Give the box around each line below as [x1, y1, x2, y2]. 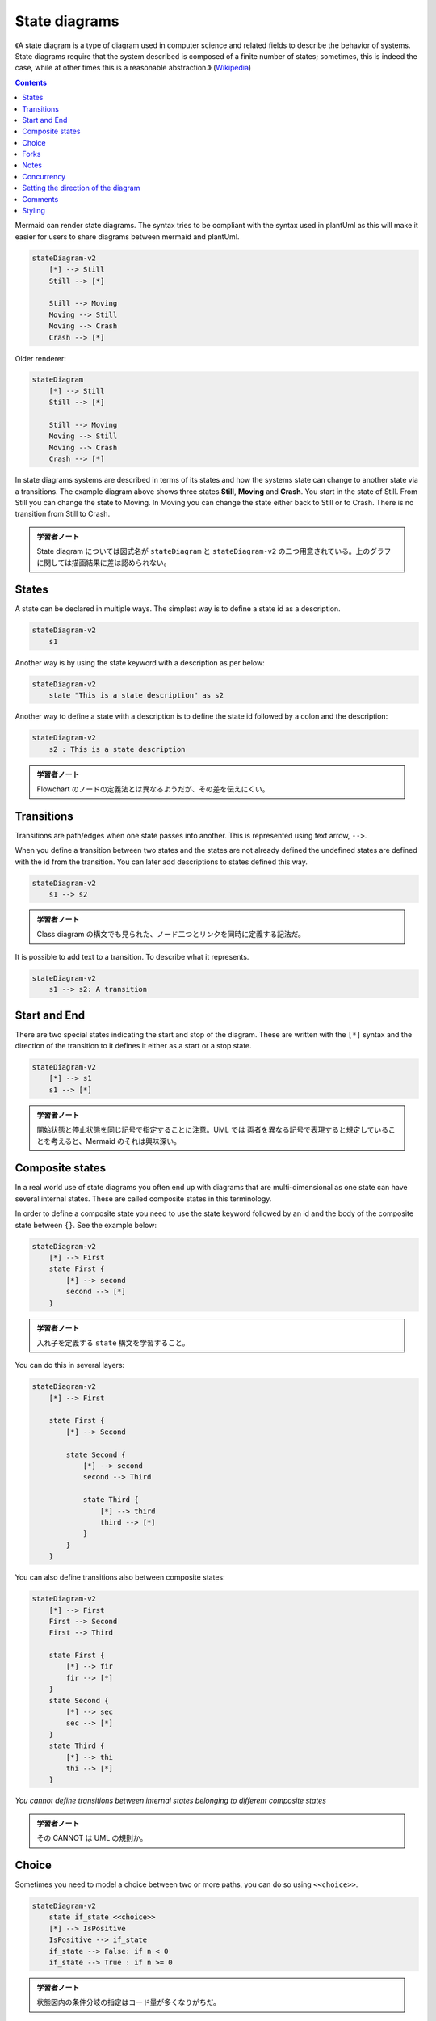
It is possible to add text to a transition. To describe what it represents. [15, 951, 249, 961]
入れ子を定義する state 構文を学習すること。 [36, 1338, 190, 1348]
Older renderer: [15, 353, 66, 363]
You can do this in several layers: [15, 1361, 125, 1370]
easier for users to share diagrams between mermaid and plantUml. [15, 231, 240, 242]
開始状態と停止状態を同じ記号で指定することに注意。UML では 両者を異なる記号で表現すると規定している [36, 1124, 389, 1135]
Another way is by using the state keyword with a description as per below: [15, 657, 266, 667]
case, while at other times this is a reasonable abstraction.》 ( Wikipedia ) [15, 63, 252, 73]
